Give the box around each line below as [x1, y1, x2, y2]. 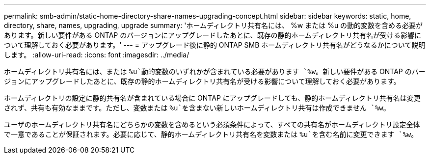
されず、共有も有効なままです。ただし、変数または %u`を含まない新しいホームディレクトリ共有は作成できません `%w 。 [4, 104, 390, 112]
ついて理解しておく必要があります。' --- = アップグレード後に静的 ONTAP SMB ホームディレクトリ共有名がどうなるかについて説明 [4, 41, 426, 49]
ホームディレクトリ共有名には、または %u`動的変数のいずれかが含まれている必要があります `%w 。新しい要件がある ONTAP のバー [4, 67, 426, 76]
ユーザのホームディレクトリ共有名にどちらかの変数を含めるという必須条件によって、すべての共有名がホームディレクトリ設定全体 [4, 120, 420, 129]
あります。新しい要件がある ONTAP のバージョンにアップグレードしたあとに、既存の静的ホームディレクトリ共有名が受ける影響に [4, 31, 422, 39]
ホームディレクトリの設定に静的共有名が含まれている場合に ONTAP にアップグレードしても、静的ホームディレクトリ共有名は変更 [4, 94, 421, 102]
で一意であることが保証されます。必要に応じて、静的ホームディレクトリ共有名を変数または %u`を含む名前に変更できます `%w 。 [4, 130, 418, 138]
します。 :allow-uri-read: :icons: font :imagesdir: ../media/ [4, 51, 189, 59]
